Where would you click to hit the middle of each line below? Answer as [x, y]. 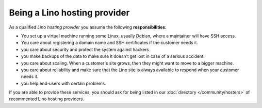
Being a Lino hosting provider [69, 13]
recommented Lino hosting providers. [47, 99]
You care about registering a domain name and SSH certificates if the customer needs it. [110, 43]
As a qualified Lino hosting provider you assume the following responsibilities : [88, 27]
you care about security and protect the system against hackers [85, 49]
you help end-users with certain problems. [64, 83]
